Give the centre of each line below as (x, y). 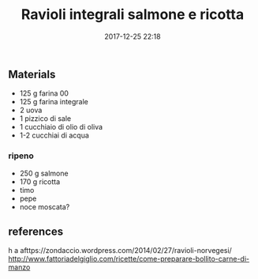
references (36, 232)
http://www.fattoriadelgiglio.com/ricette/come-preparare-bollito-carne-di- (129, 259)
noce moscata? (45, 206)
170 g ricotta (40, 181)
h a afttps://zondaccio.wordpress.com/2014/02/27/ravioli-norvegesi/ (120, 251)
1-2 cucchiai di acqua (54, 135)
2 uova (31, 110)
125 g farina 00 (44, 93)
